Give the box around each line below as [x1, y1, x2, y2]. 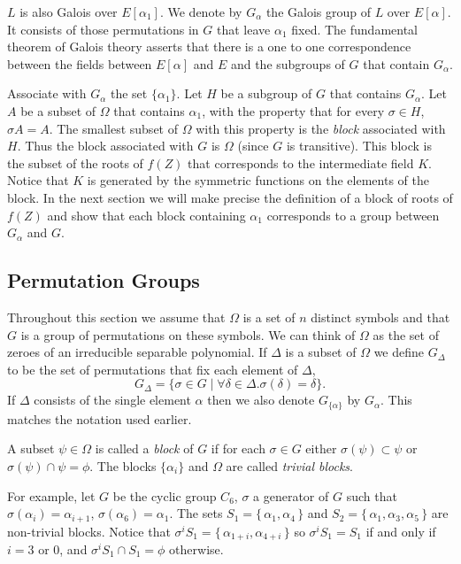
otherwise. [169, 540, 224, 559]
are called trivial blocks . [226, 456, 353, 475]
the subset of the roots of [7, 153, 143, 172]
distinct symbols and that [311, 307, 450, 326]
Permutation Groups [7, 267, 200, 294]
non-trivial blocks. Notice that [7, 522, 171, 540]
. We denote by [159, 3, 242, 20]
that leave [216, 19, 271, 38]
